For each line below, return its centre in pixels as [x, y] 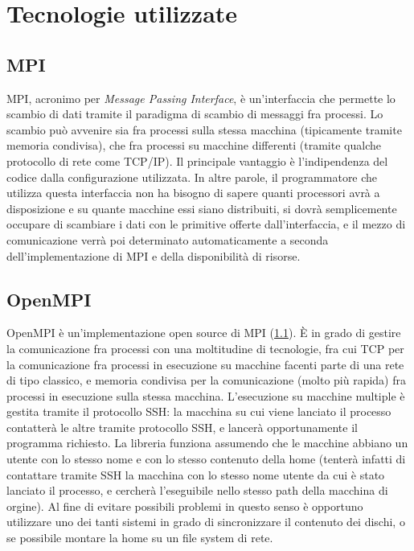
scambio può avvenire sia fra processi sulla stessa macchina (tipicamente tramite [204, 129]
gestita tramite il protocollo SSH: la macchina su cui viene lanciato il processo [199, 411]
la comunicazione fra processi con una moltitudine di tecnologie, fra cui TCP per [205, 348]
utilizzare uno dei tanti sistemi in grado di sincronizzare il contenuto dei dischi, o [206, 522]
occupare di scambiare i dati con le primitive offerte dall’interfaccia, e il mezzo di [206, 224]
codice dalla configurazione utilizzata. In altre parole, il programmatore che [192, 177]
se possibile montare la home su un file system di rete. [140, 538]
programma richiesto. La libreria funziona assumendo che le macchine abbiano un [207, 443]
